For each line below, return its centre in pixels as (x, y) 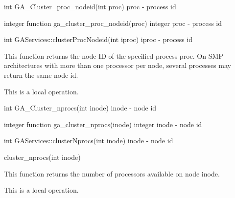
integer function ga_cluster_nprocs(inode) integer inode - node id (103, 124)
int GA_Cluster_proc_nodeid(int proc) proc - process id (90, 6)
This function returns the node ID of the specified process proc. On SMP (114, 55)
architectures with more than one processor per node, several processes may (117, 65)
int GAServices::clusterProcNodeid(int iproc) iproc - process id (98, 39)
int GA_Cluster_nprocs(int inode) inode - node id (80, 108)
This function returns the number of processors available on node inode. (112, 173)
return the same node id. (41, 75)
